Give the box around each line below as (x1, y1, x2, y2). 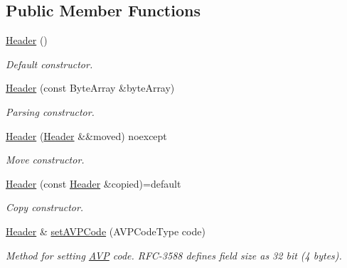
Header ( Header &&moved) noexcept (6, 128, 167, 143)
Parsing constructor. (6, 104, 95, 119)
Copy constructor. (6, 200, 84, 215)
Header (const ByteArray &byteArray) (6, 80, 175, 95)
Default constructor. (6, 56, 93, 71)
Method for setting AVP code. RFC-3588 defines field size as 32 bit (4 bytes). (6, 247, 342, 262)
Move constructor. (6, 152, 85, 167)
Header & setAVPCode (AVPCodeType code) (6, 223, 205, 238)
